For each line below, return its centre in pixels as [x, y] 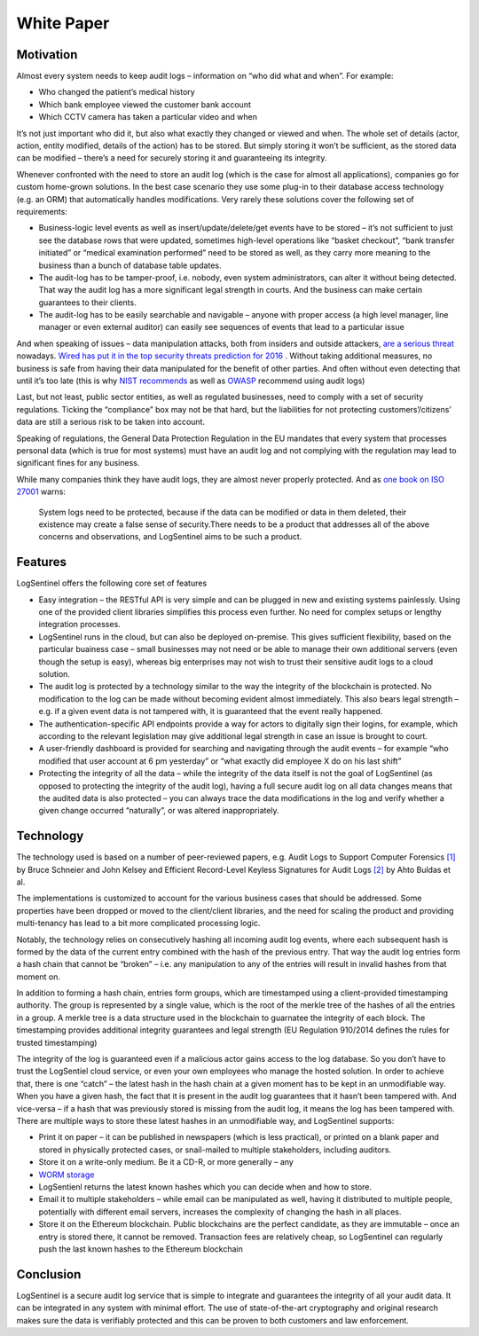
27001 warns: [41, 491]
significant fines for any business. [78, 463]
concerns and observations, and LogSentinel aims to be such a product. [170, 537]
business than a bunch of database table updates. [130, 265]
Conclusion [49, 1274]
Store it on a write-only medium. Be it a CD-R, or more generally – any [166, 1162]
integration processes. [80, 625]
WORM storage [67, 1175]
